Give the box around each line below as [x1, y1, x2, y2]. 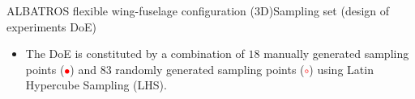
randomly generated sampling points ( [115, 60, 305, 77]
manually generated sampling [263, 45, 409, 62]
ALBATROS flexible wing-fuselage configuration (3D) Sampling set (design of [6, 2, 390, 19]
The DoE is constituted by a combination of [25, 45, 245, 62]
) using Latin [309, 60, 374, 77]
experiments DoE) [6, 18, 96, 35]
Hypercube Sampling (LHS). [25, 76, 167, 93]
